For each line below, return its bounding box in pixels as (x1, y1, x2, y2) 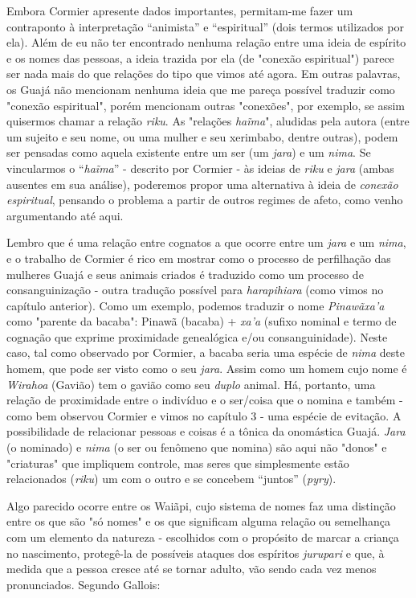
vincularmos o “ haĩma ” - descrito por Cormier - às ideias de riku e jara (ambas (6, 159, 394, 176)
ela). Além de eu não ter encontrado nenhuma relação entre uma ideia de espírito (6, 34, 406, 51)
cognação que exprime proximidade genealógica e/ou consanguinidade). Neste (6, 328, 388, 345)
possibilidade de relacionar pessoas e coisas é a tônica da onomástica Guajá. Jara (6, 423, 406, 440)
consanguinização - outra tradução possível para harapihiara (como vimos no (6, 281, 384, 298)
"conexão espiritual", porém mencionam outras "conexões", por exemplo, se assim (6, 96, 405, 113)
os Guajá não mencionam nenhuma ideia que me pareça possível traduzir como (6, 80, 395, 97)
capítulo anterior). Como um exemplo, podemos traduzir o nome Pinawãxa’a (6, 297, 385, 313)
